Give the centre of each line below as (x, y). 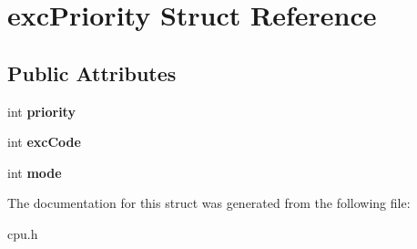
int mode (35, 172)
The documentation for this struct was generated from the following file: (209, 203)
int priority (41, 111)
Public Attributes (92, 73)
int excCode (44, 142)
